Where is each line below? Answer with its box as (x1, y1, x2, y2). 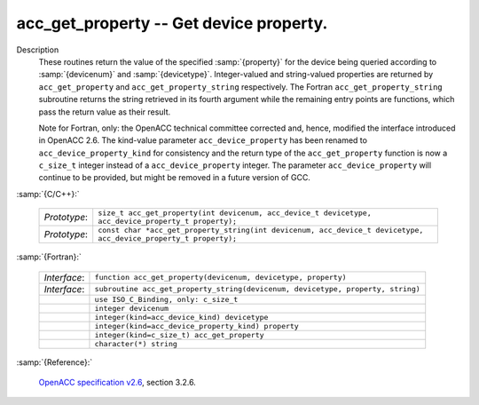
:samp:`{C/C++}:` (16, 188, 80, 199)
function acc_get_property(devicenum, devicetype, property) (94, 273, 347, 282)
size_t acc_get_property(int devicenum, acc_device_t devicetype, (98, 209, 372, 218)
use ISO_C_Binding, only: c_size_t (94, 294, 239, 304)
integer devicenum (94, 303, 169, 313)
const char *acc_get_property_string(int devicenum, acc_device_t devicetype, (98, 226, 424, 235)
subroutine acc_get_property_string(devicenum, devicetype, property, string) (94, 284, 420, 294)
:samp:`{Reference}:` (16, 356, 93, 368)
